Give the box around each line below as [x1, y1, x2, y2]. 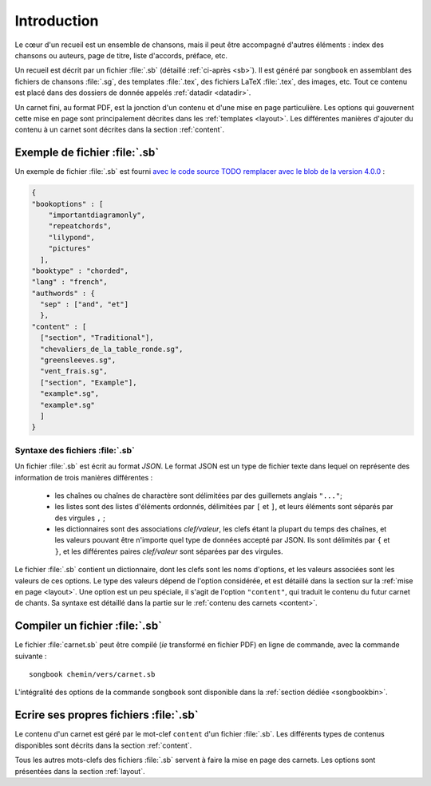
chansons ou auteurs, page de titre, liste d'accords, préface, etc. [14, 50, 227, 60]
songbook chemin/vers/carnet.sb [29, 670, 156, 679]
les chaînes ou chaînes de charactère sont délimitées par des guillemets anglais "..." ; [54, 491, 342, 500]
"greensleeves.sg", [40, 356, 117, 365]
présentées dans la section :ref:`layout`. [14, 766, 145, 776]
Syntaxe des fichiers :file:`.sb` [14, 444, 136, 456]
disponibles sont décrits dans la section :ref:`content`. [14, 741, 192, 750]
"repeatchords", [48, 222, 112, 231]
